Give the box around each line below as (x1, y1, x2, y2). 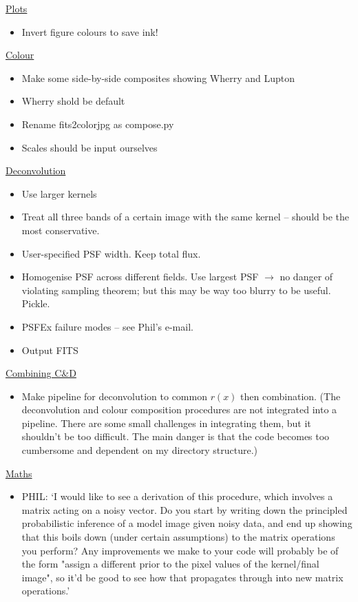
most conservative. (21, 222, 100, 237)
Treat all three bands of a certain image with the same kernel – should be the (21, 209, 349, 224)
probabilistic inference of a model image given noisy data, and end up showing (21, 516, 352, 530)
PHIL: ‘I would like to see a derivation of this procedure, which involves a (21, 489, 333, 504)
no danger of (280, 269, 333, 284)
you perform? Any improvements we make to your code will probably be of (21, 543, 339, 557)
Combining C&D (6, 366, 76, 380)
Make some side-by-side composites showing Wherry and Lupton (21, 70, 295, 85)
